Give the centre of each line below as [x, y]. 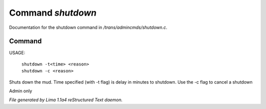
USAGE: [17, 53]
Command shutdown [53, 13]
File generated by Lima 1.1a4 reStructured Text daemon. [66, 100]
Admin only [21, 91]
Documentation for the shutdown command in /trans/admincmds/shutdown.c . [88, 27]
